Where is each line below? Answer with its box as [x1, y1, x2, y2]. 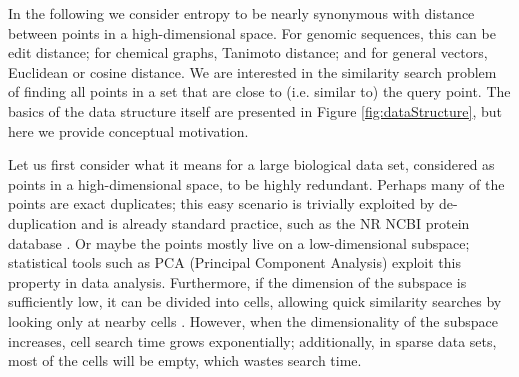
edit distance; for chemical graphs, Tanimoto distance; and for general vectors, [8, 42, 488, 63]
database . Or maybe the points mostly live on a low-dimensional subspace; [8, 232, 470, 253]
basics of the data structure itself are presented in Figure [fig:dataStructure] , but [8, 100, 503, 121]
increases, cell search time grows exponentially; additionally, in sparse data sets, [8, 330, 497, 351]
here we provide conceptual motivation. [8, 120, 249, 141]
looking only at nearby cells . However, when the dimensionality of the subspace [8, 310, 498, 331]
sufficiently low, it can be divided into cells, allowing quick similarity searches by [8, 291, 502, 312]
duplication [8, 212, 77, 233]
